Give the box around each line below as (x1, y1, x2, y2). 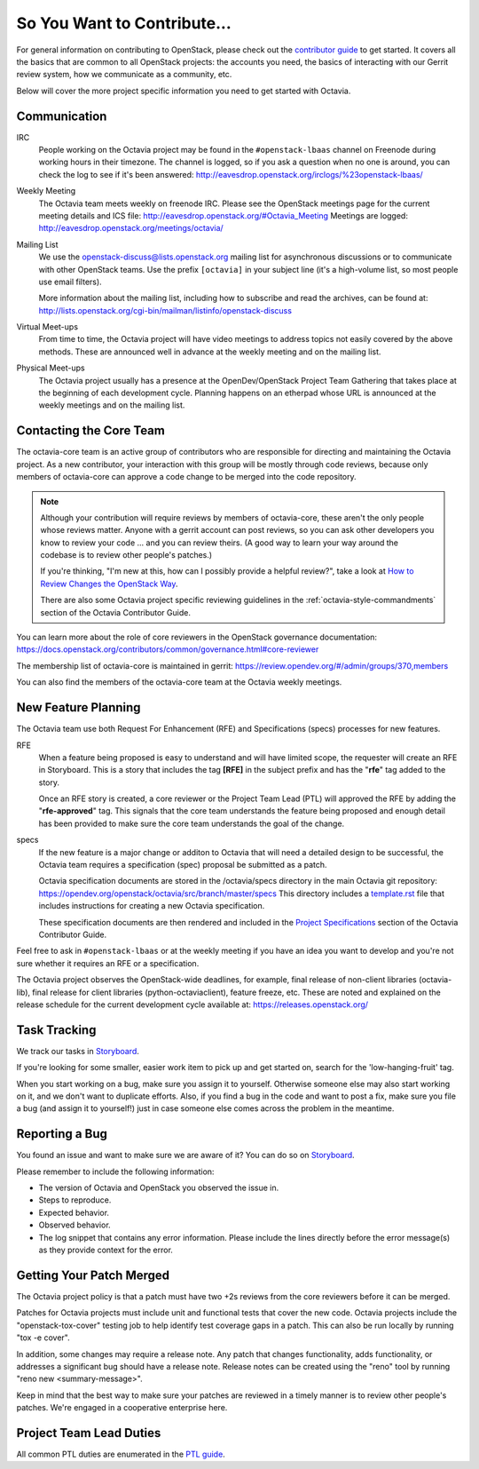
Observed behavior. (38, 1219, 111, 1230)
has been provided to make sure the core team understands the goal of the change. (38, 818, 345, 829)
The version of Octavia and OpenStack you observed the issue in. (38, 1182, 279, 1194)
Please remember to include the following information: (16, 1166, 215, 1177)
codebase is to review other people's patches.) (40, 550, 213, 560)
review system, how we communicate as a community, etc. (16, 69, 232, 80)
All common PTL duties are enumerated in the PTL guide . (16, 1449, 225, 1459)
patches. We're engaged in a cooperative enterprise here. (16, 1402, 228, 1413)
